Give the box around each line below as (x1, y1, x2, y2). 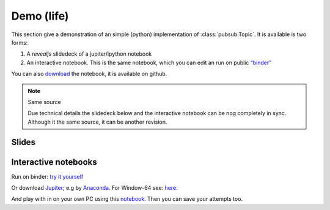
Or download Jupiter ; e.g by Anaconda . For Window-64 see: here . (11, 184, 178, 191)
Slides (11, 137, 36, 148)
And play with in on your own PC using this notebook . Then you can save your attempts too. (11, 195, 243, 203)
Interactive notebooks (11, 157, 97, 167)
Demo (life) (11, 9, 69, 23)
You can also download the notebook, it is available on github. (11, 70, 167, 78)
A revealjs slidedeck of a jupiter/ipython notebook (26, 50, 152, 58)
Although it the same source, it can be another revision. (28, 118, 167, 126)
